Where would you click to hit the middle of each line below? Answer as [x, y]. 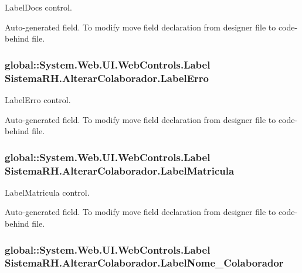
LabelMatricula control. [47, 192]
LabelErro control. [38, 99]
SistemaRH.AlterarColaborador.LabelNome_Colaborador [144, 263]
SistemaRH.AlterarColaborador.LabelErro [107, 78]
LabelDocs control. [38, 7]
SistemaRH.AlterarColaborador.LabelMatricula [120, 170]
